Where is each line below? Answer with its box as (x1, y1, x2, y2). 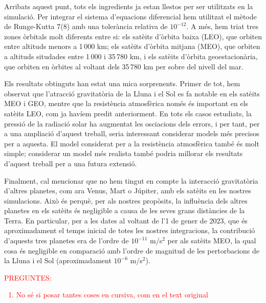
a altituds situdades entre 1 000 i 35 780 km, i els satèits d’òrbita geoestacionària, (4, 50, 258, 61)
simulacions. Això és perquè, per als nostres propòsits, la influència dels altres (4, 195, 248, 206)
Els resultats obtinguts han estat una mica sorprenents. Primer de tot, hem (4, 78, 240, 89)
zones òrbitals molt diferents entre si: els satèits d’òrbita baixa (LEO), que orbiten (4, 31, 262, 41)
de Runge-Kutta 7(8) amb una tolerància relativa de (4, 21, 168, 32)
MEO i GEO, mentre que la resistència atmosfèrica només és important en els (4, 98, 249, 109)
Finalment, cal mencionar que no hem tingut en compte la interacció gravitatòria (4, 175, 258, 186)
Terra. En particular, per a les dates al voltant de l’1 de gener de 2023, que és (4, 215, 248, 225)
